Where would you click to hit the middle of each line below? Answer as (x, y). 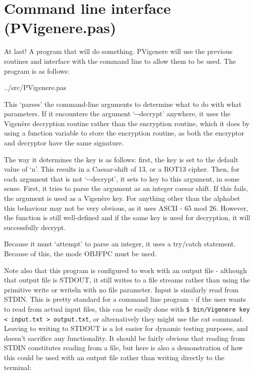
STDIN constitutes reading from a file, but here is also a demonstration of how (124, 348)
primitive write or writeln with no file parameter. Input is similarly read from (121, 289)
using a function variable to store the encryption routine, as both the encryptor (124, 133)
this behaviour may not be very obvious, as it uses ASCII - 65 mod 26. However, (126, 208)
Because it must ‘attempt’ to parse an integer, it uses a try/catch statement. (120, 244)
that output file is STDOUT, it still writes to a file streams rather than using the (127, 280)
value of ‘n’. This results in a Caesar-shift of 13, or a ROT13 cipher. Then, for (122, 169)
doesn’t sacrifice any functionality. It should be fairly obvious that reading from (125, 338)
